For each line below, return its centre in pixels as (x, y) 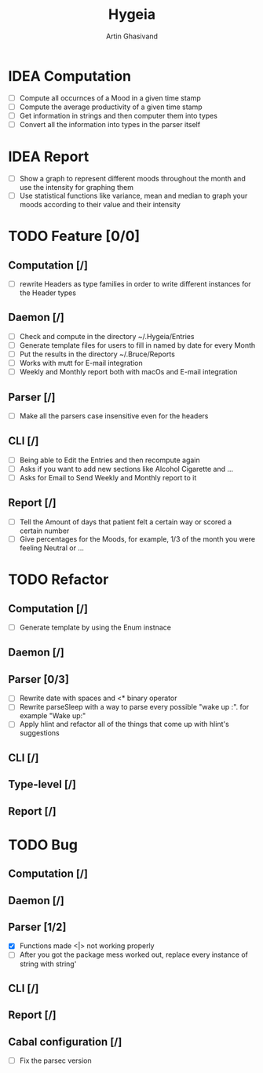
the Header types (48, 293)
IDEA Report (49, 157)
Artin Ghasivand (132, 36)
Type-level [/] (42, 785)
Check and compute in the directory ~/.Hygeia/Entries (107, 336)
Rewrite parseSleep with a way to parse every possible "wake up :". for (134, 707)
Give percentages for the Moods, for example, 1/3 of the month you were (137, 538)
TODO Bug (43, 845)
